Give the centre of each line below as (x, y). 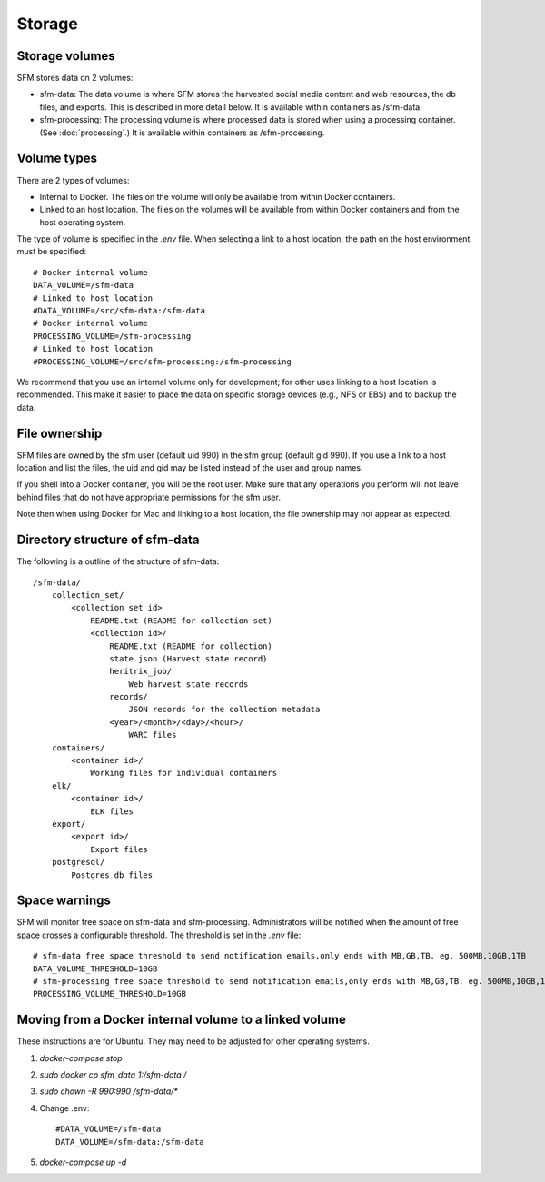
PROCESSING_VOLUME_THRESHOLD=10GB (109, 994)
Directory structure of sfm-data (108, 540)
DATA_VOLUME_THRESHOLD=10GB (95, 968)
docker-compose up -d (83, 1162)
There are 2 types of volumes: (73, 180)
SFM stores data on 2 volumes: (75, 78)
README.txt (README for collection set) (181, 621)
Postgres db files (112, 875)
